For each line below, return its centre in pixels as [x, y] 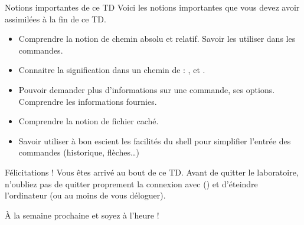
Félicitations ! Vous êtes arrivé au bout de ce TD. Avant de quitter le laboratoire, [152, 172]
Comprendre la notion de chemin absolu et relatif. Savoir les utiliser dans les [157, 39]
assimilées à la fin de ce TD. [55, 19]
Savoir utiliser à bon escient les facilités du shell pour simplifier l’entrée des [155, 140]
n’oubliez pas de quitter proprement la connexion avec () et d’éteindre [131, 183]
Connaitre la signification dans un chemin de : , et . [112, 70]
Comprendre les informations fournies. [88, 101]
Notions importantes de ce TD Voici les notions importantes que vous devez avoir [152, 7]
